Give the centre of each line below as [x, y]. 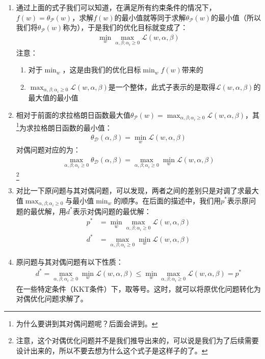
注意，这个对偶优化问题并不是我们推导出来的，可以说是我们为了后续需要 [137, 340]
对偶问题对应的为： [48, 150]
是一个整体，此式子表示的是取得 [162, 86]
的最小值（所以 [236, 17]
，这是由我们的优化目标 [102, 70]
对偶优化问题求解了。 [52, 299]
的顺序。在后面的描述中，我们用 [167, 200]
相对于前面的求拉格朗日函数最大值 [73, 114]
